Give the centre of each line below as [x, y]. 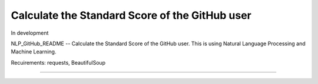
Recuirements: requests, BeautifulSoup [58, 62]
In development [30, 33]
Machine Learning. [34, 52]
